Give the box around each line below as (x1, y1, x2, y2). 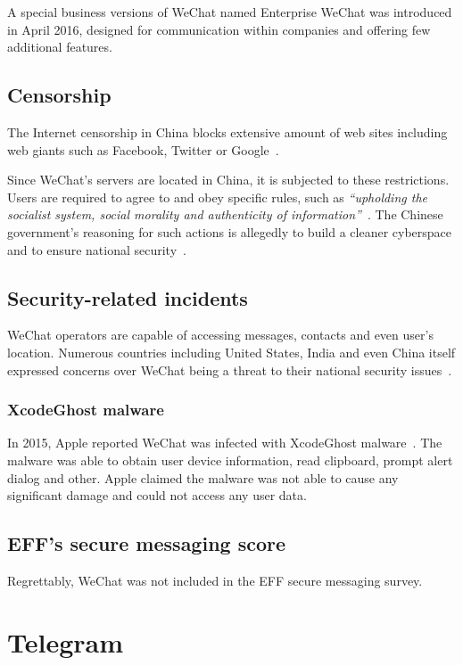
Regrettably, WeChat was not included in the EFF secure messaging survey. (7, 571, 423, 589)
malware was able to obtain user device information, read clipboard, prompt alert (7, 450, 453, 469)
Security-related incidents (7, 283, 248, 311)
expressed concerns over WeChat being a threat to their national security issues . (7, 360, 452, 379)
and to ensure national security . (7, 240, 186, 259)
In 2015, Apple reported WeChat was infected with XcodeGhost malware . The (7, 433, 442, 452)
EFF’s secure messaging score (7, 530, 286, 557)
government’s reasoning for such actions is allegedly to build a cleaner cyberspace (7, 222, 452, 241)
